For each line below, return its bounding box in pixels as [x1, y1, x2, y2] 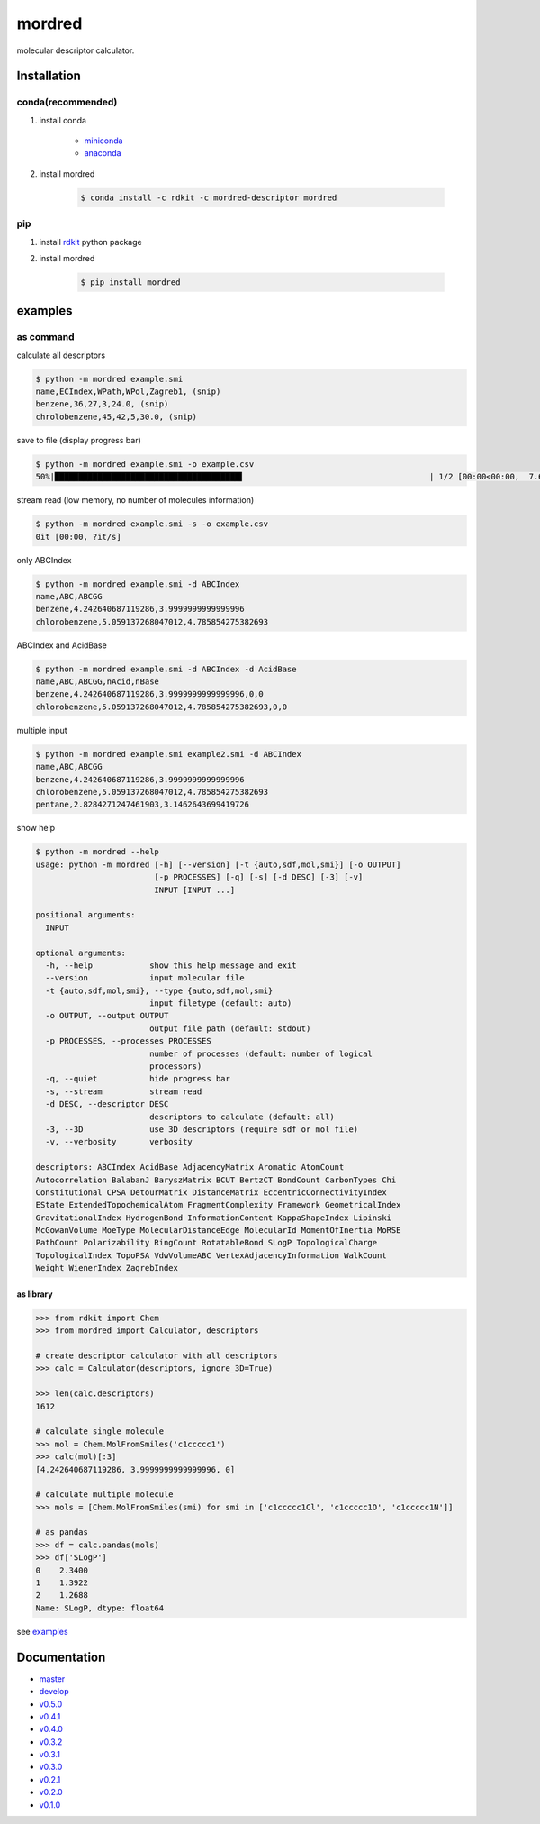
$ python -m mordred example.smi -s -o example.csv [35, 519, 269, 529]
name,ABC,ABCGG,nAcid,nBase [35, 677, 159, 687]
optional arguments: [35, 947, 126, 958]
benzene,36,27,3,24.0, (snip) [35, 399, 169, 409]
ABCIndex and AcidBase [16, 640, 107, 651]
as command [16, 331, 76, 343]
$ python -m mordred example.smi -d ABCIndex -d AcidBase [35, 663, 297, 674]
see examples [16, 1626, 68, 1637]
